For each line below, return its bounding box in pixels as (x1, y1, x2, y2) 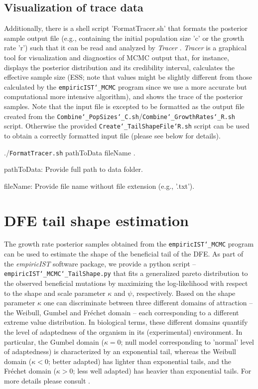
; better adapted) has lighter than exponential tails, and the (48, 356, 231, 366)
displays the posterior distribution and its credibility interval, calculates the (4, 62, 235, 72)
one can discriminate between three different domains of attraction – (43, 297, 253, 308)
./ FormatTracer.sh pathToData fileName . (4, 147, 135, 157)
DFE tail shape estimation (4, 210, 189, 230)
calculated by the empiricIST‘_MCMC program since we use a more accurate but (4, 81, 247, 92)
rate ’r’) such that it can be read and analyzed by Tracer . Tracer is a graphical (4, 42, 247, 53)
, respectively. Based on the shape (132, 287, 236, 298)
